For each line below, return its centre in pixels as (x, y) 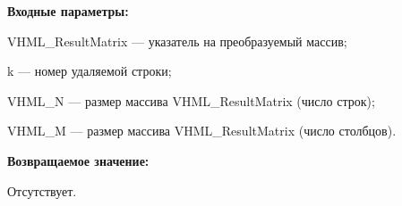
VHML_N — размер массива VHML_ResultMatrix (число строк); (191, 100)
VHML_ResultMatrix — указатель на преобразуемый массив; (177, 41)
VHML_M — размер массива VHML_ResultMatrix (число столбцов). (202, 131)
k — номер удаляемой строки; (90, 71)
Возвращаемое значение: (78, 160)
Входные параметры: (68, 11)
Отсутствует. (42, 190)
